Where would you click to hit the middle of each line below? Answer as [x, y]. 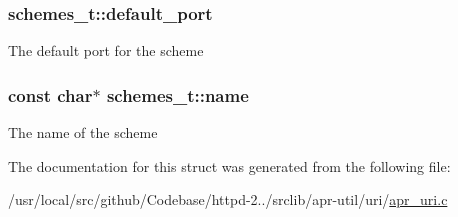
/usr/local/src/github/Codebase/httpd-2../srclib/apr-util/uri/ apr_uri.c [228, 199]
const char [50, 94]
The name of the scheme [83, 132]
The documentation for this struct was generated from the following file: [229, 165]
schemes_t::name [177, 94]
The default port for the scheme [106, 50]
